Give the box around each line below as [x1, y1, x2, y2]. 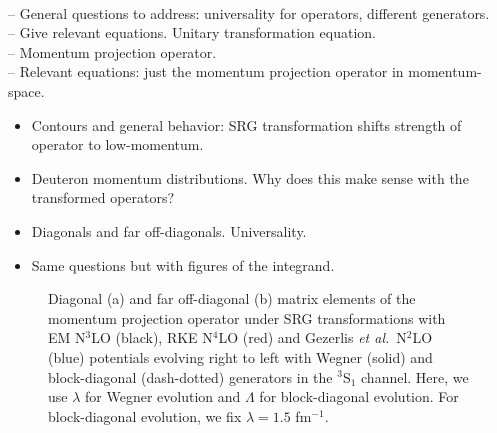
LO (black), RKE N [91, 327, 213, 348]
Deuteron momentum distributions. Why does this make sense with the [31, 167, 469, 188]
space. [8, 80, 45, 101]
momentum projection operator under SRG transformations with [48, 307, 446, 328]
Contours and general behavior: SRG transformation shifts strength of [31, 114, 462, 135]
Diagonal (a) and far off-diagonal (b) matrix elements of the [48, 288, 416, 309]
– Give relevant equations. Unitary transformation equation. [8, 22, 376, 43]
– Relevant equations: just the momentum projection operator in [8, 61, 404, 82]
